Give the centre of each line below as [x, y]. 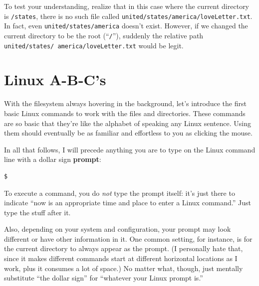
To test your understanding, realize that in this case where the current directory [127, 6]
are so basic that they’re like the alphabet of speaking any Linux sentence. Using [128, 123]
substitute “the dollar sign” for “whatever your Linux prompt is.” [104, 278]
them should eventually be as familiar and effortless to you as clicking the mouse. [128, 133]
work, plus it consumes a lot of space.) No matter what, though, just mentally [124, 268]
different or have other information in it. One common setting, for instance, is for [128, 238]
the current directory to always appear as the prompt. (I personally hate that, [124, 248]
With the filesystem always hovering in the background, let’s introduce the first [125, 103]
